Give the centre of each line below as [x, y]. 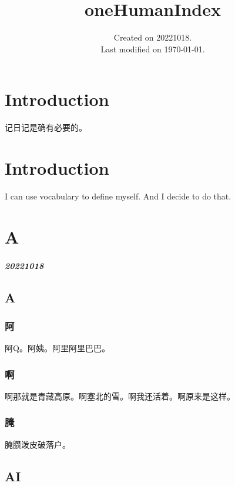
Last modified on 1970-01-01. [153, 49]
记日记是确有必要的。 [46, 127]
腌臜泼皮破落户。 [38, 444]
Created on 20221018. [153, 37]
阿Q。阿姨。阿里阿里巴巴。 [57, 348]
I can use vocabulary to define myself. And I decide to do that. [118, 196]
